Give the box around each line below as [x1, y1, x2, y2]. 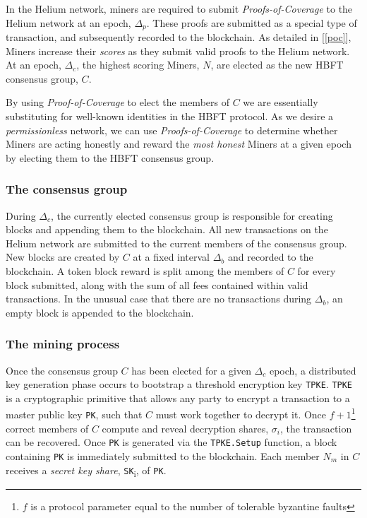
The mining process [6, 335, 120, 353]
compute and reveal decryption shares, [102, 420, 269, 435]
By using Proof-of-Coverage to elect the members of [6, 95, 229, 110]
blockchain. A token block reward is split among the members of [6, 263, 284, 278]
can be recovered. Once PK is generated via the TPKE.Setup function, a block [6, 435, 337, 449]
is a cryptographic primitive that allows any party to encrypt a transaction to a [6, 390, 350, 405]
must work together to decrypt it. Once [155, 407, 327, 422]
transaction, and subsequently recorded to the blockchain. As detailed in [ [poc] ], [6, 30, 351, 45]
